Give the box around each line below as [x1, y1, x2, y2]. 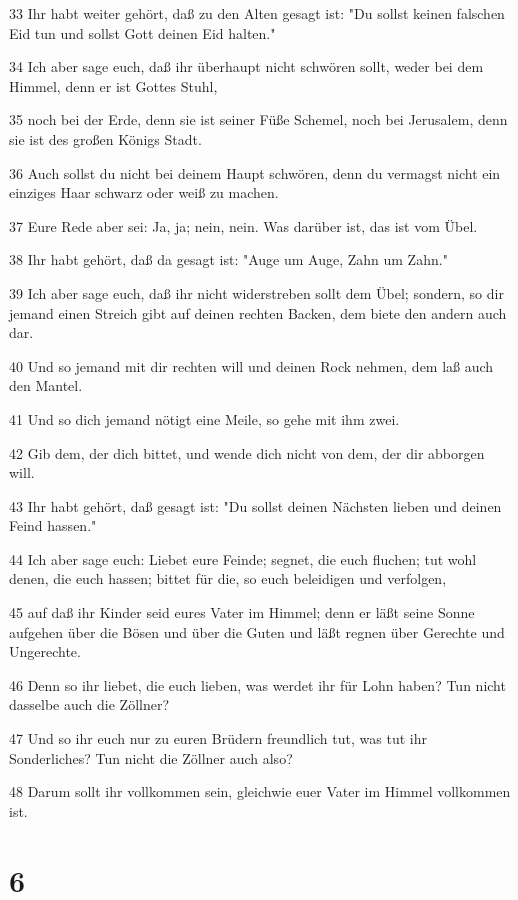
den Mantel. [9, 375, 83, 396]
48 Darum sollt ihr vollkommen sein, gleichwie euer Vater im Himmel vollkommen [9, 781, 511, 802]
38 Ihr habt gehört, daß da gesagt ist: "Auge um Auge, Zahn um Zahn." [9, 249, 448, 270]
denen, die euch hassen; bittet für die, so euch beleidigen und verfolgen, [9, 568, 447, 589]
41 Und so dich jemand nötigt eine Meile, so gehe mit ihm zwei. [9, 408, 400, 429]
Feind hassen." [9, 515, 97, 536]
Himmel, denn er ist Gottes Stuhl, [9, 75, 218, 96]
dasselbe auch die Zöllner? [9, 694, 170, 715]
